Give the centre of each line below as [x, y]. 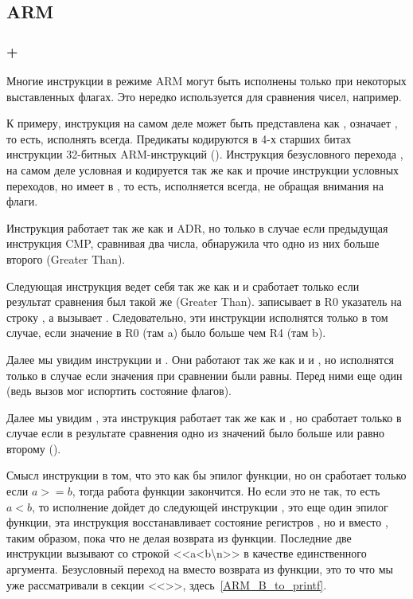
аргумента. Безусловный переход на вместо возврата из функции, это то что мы [200, 569]
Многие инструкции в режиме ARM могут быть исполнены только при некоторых [206, 80]
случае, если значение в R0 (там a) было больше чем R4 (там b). [166, 333]
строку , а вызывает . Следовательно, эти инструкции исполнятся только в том [197, 317]
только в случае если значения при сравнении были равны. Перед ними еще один [205, 375]
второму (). [34, 448]
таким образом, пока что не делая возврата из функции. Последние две [179, 537]
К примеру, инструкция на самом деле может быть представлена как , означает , [202, 123]
